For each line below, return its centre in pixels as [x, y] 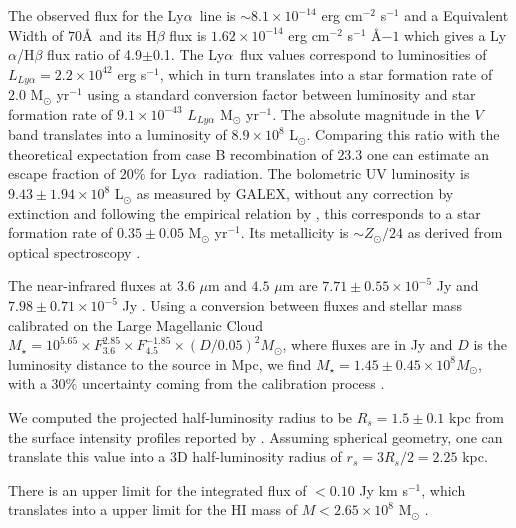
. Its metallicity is [294, 232]
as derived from [455, 232]
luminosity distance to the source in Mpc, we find [160, 363]
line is [217, 15]
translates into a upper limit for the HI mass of [152, 509]
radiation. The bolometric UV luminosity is [336, 173]
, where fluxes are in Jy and [367, 344]
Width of [36, 34]
